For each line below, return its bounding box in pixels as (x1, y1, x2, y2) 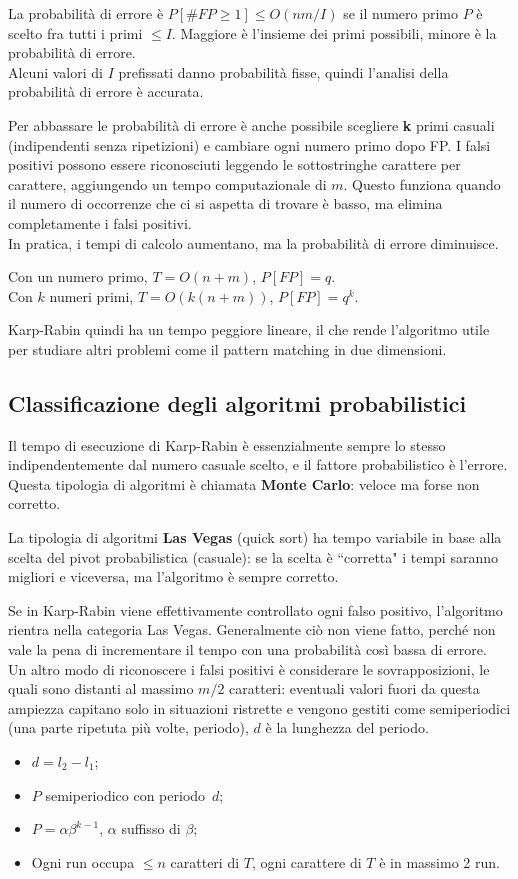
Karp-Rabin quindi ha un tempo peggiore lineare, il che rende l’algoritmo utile (8, 319, 490, 340)
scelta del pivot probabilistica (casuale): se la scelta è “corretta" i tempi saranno (8, 546, 498, 567)
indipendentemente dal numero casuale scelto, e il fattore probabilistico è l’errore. (8, 454, 508, 475)
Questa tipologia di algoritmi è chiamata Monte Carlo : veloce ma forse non (8, 473, 480, 494)
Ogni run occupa (31, 851, 135, 872)
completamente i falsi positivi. (8, 212, 192, 233)
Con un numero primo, (8, 266, 148, 287)
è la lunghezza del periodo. (265, 717, 429, 738)
